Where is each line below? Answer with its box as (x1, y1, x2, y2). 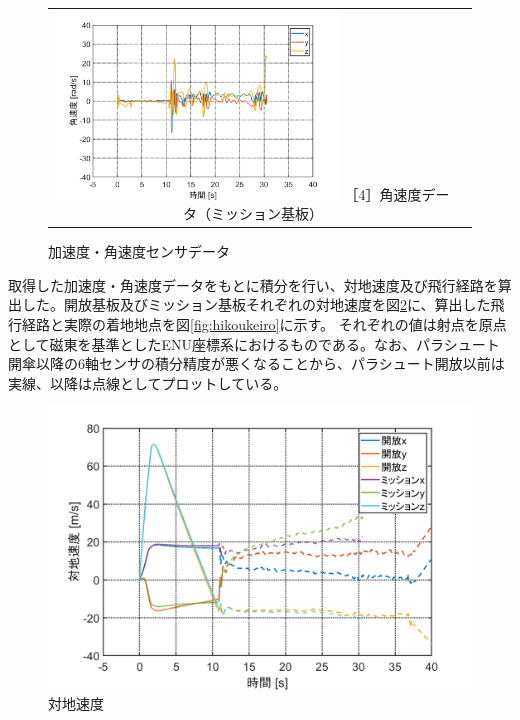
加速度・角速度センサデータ (48, 241, 230, 262)
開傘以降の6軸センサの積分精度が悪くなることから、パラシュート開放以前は (8, 353, 505, 374)
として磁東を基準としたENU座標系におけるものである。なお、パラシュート (8, 333, 500, 354)
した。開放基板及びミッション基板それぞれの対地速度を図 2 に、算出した (21, 294, 491, 315)
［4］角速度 (344, 183, 422, 204)
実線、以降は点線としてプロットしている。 (8, 372, 288, 393)
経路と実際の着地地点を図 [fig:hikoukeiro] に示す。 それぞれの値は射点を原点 (21, 314, 507, 334)
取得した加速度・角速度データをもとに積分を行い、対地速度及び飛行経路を (8, 274, 498, 295)
